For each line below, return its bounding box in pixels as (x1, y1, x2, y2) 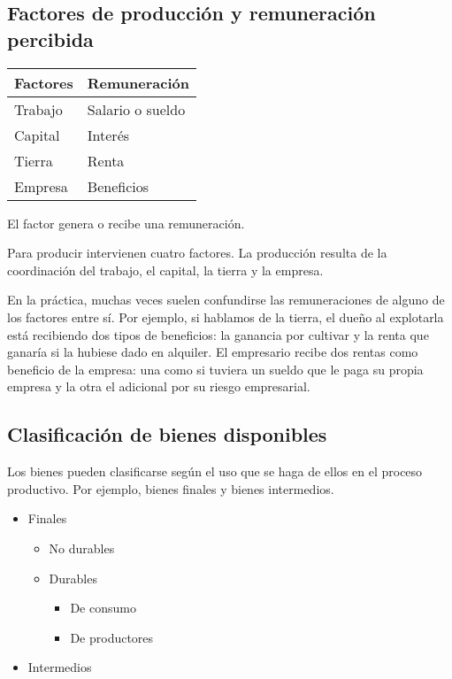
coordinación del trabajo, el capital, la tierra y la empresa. (7, 260, 324, 279)
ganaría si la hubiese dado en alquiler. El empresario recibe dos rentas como (7, 343, 418, 361)
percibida (7, 25, 94, 52)
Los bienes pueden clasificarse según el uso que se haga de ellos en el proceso (7, 462, 423, 481)
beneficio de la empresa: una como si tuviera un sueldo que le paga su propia (7, 359, 424, 378)
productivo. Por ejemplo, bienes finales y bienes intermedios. (7, 479, 334, 498)
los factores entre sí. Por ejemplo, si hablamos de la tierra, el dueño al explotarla (7, 307, 444, 326)
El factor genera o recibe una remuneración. (7, 213, 245, 232)
